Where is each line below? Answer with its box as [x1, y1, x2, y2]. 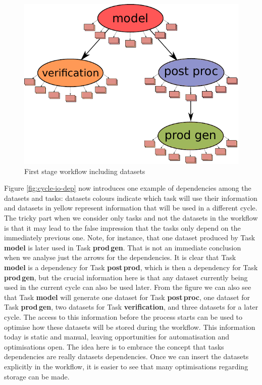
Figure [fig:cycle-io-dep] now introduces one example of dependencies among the [4, 183, 251, 193]
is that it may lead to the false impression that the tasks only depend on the [4, 222, 241, 233]
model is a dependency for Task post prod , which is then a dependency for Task [4, 262, 258, 273]
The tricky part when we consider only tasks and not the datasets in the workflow [4, 212, 258, 223]
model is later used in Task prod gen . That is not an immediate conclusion [4, 242, 241, 252]
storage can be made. [4, 371, 70, 381]
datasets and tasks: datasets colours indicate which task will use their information [4, 192, 257, 203]
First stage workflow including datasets [24, 165, 145, 176]
